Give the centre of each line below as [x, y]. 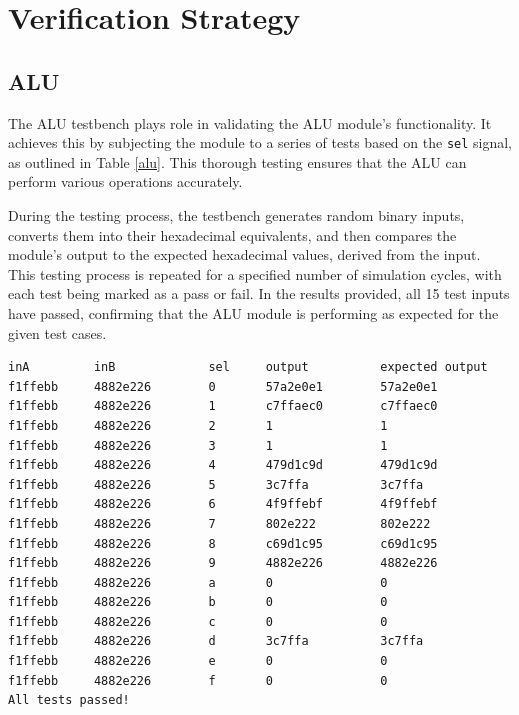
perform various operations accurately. [125, 181]
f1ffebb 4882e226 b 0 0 [198, 602]
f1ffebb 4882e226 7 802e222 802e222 [219, 523]
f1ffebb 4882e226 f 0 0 [198, 680]
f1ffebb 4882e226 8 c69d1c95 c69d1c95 [223, 543]
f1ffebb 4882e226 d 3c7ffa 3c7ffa [216, 641]
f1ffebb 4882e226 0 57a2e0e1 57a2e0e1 [223, 386]
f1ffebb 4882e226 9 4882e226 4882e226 [223, 563]
